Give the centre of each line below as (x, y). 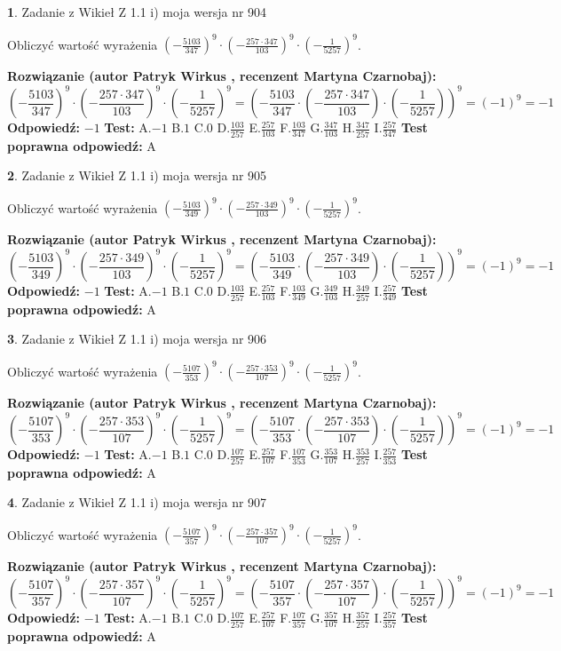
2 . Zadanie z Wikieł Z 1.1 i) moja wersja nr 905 (137, 175)
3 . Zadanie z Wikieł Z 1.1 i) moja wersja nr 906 (137, 339)
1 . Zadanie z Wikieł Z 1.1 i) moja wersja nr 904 (137, 12)
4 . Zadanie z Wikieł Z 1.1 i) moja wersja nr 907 (137, 502)
